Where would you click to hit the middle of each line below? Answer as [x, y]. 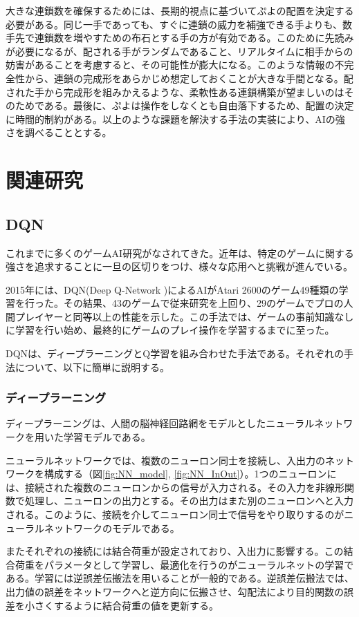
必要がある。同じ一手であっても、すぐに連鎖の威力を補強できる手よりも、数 [179, 24]
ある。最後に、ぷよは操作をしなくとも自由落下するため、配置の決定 [199, 105]
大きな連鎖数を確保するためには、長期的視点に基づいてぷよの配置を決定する [180, 10]
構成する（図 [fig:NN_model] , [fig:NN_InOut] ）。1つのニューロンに [190, 474]
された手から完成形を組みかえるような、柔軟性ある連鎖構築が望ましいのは [175, 92]
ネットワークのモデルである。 [112, 528]
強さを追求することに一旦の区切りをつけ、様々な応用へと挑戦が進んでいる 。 [179, 266]
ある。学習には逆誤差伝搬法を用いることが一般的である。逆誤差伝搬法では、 [180, 578]
